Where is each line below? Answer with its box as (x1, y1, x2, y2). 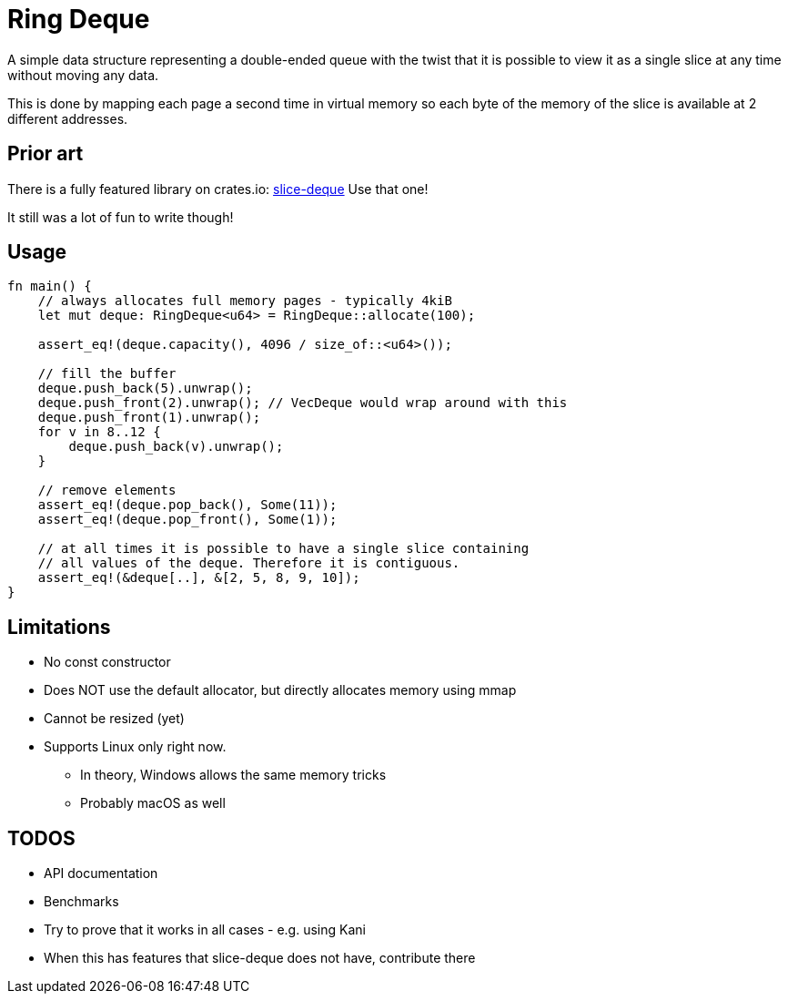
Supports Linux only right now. (44, 739, 227, 755)
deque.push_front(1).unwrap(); (37, 410, 261, 425)
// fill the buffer (37, 366, 177, 382)
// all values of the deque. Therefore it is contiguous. (37, 556, 460, 571)
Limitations (7, 615, 111, 638)
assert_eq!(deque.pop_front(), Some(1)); (37, 512, 338, 527)
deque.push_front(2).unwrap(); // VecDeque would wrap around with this (37, 395, 568, 411)
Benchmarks (44, 894, 119, 910)
